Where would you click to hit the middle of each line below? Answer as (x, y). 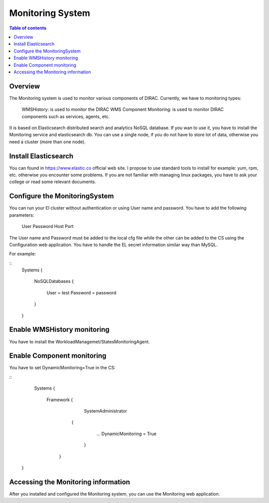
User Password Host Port (48, 227)
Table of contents (28, 28)
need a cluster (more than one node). (47, 142)
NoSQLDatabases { (54, 281)
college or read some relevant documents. (53, 182)
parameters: (22, 215)
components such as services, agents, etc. (66, 116)
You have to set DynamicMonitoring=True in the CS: (62, 368)
